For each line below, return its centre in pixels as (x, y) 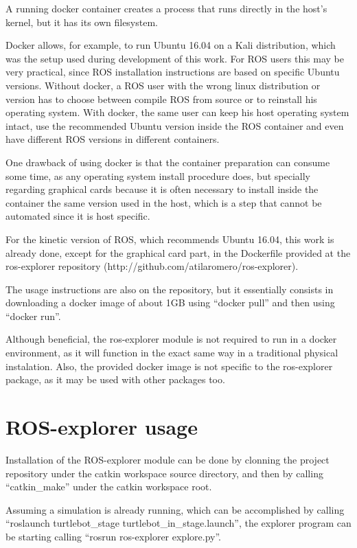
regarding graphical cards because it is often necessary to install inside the (162, 189)
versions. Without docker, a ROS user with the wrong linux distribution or (163, 85)
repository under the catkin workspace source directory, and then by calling (164, 473)
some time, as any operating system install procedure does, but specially (158, 175)
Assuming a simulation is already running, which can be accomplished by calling (175, 509)
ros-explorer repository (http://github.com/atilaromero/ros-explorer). (152, 266)
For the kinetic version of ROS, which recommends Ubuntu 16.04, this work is (170, 239)
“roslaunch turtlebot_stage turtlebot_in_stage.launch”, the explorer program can (178, 523)
